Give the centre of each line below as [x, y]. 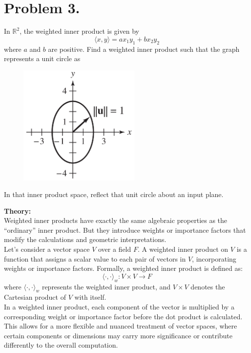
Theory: [18, 210]
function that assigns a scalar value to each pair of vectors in [95, 258]
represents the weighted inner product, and [106, 286]
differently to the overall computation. [61, 345]
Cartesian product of [35, 297]
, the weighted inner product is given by [79, 31]
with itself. [90, 297]
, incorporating [214, 258]
